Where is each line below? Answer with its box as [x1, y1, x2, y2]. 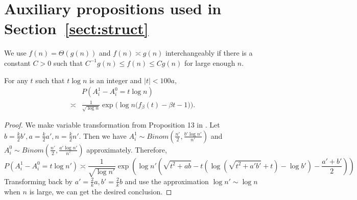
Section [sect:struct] [4, 18, 149, 39]
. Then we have [79, 130, 127, 141]
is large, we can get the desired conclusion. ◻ [29, 186, 172, 196]
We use [4, 47, 27, 58]
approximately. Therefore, [86, 144, 167, 155]
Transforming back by [4, 176, 73, 186]
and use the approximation [125, 176, 209, 186]
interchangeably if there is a [165, 47, 253, 58]
